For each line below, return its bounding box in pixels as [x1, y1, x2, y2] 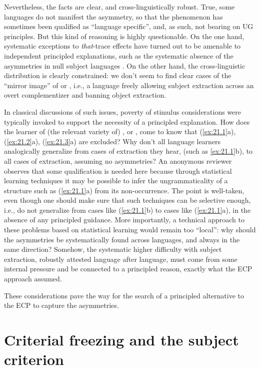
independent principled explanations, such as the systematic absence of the [4, 50, 233, 61]
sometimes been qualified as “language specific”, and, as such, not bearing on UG [4, 21, 253, 32]
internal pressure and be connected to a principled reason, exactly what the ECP [4, 263, 252, 274]
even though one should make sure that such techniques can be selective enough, [4, 195, 251, 205]
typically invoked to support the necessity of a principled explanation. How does [4, 116, 250, 127]
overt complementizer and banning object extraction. [4, 90, 166, 100]
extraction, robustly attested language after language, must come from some [4, 253, 237, 264]
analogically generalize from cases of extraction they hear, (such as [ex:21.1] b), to [4, 146, 253, 156]
